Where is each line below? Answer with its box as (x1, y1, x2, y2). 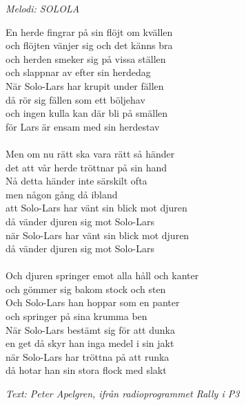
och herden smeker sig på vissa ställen (6, 51, 166, 66)
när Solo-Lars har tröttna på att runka (6, 349, 170, 364)
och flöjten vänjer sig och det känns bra (6, 38, 173, 53)
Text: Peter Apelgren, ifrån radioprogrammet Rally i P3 (6, 386, 240, 401)
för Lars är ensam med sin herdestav (6, 119, 160, 133)
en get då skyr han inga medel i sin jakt (6, 336, 174, 350)
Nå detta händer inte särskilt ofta (6, 173, 147, 188)
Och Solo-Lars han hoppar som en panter (6, 295, 180, 310)
